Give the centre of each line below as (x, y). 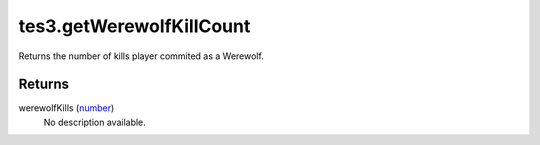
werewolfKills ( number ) (66, 108)
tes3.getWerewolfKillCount (134, 26)
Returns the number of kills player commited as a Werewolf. (141, 56)
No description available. (95, 122)
